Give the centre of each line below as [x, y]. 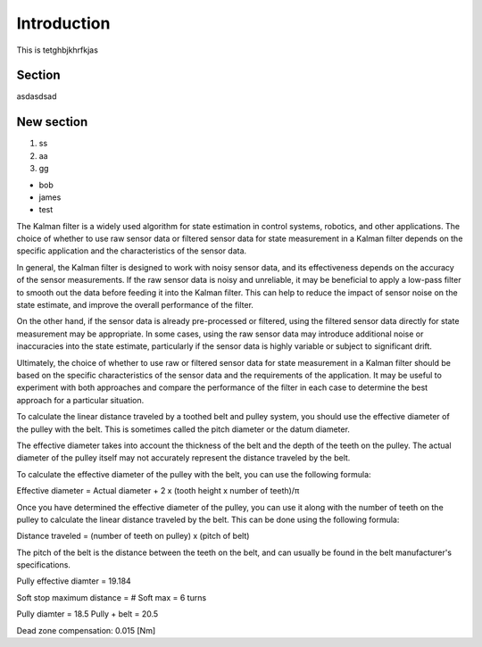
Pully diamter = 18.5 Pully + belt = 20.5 [87, 614]
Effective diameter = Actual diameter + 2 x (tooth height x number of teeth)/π [158, 491]
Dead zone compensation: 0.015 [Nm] [86, 630]
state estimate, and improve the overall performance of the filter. [135, 305]
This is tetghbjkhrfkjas [57, 50]
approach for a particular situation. [80, 400]
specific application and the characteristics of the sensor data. [132, 251]
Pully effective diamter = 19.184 [74, 581]
